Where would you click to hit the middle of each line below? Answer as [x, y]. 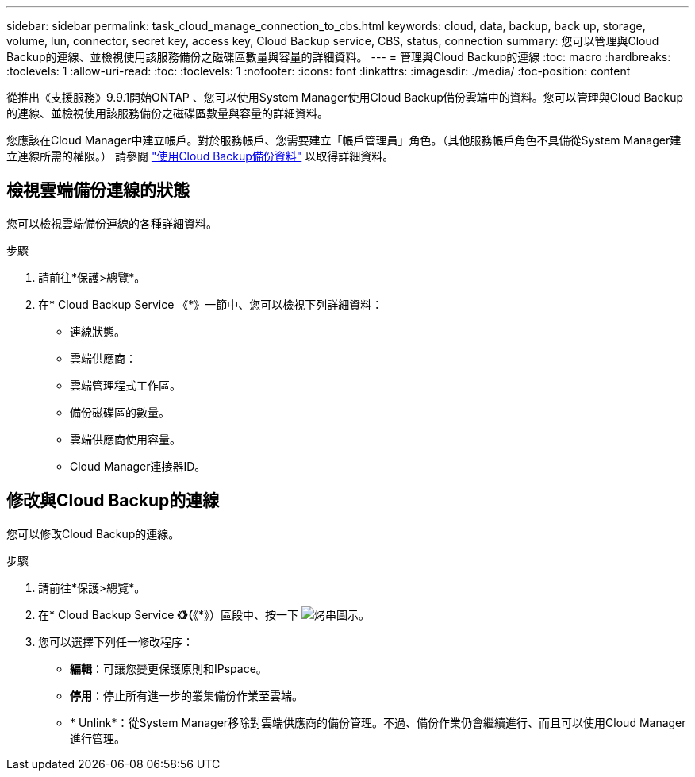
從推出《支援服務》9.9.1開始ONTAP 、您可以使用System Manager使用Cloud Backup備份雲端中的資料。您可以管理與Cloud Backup [345, 97]
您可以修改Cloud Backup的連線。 [93, 533]
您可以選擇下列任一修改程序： [116, 641]
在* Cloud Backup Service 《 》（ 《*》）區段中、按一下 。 [204, 614]
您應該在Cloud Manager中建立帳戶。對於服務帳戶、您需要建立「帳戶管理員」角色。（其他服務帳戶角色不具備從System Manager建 [344, 140]
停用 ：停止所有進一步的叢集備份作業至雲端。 [186, 695]
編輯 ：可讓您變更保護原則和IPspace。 [169, 668]
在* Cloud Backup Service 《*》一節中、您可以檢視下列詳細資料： [211, 304]
